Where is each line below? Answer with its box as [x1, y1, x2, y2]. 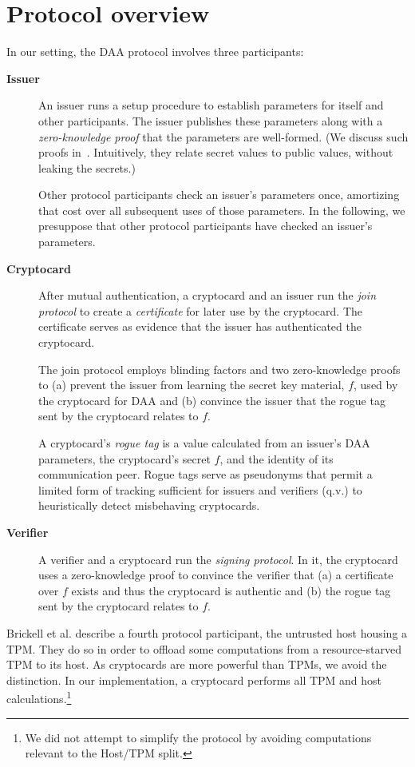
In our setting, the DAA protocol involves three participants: [6, 43, 304, 60]
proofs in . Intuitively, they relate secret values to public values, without [38, 144, 393, 161]
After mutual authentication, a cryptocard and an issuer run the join [38, 287, 377, 304]
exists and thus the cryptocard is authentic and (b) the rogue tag [71, 582, 391, 598]
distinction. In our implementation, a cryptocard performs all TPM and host [6, 671, 382, 688]
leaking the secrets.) [38, 159, 136, 176]
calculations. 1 [6, 688, 72, 706]
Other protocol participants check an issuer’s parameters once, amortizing [38, 186, 400, 203]
